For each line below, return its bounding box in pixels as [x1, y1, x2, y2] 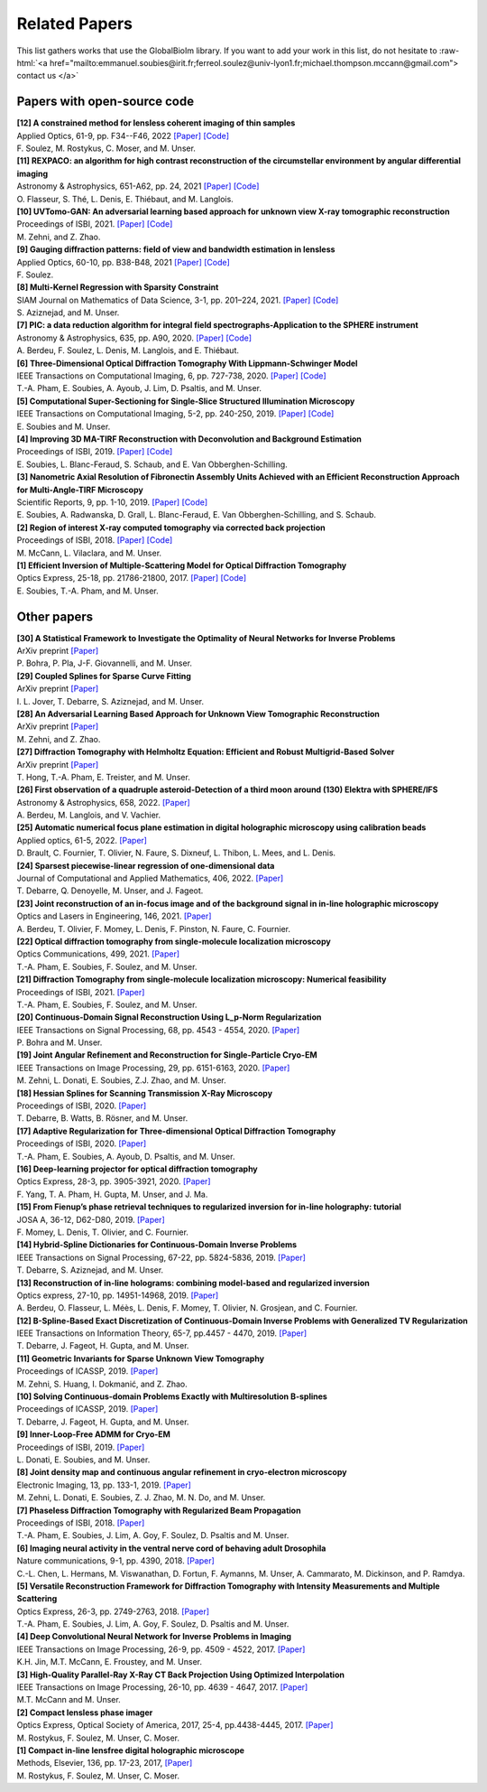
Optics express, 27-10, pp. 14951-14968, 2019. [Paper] [16, 1290, 219, 1301]
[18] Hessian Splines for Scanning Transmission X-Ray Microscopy [16, 1087, 273, 1098]
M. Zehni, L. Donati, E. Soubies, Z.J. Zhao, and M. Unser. [16, 1075, 227, 1086]
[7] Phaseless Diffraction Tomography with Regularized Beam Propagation [16, 1505, 301, 1516]
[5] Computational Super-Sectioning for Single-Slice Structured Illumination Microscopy [16, 396, 355, 406]
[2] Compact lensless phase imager [16, 1707, 153, 1718]
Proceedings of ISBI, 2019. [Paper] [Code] [16, 446, 173, 457]
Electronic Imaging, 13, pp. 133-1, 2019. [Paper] [16, 1479, 191, 1490]
